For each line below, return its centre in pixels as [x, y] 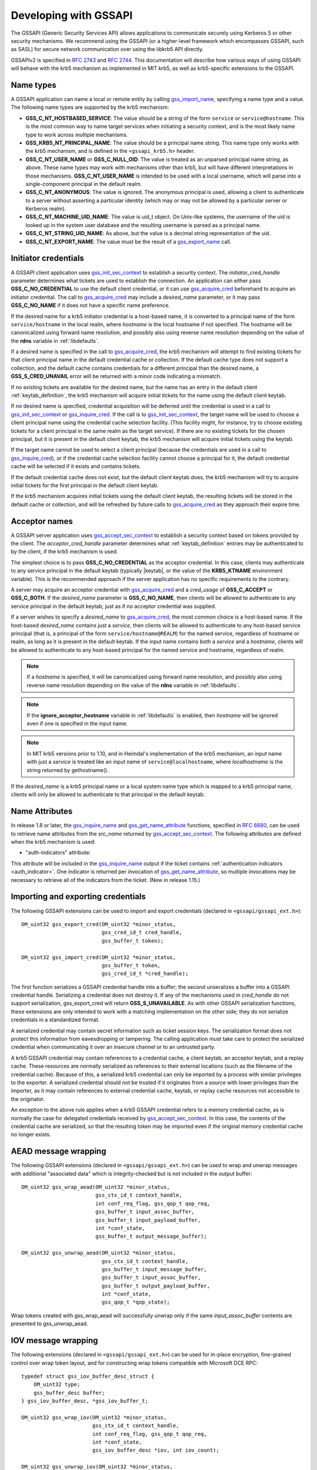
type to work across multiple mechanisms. [77, 135]
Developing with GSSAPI [72, 15]
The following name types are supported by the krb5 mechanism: [90, 107]
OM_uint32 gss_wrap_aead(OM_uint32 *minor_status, [96, 1187]
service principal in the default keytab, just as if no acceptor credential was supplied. [114, 606]
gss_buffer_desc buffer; [69, 1393]
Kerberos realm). [46, 209]
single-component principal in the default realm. [84, 184]
